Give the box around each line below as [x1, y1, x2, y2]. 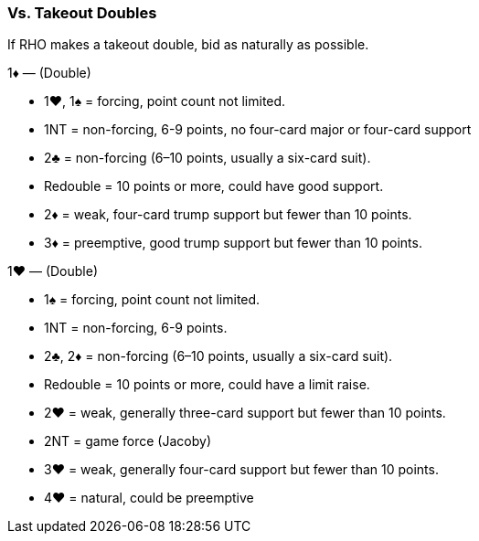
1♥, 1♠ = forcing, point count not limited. [44, 93, 286, 110]
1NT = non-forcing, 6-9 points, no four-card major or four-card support [44, 122, 472, 138]
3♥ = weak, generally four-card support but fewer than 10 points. [44, 461, 439, 478]
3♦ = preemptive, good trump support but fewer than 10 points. [44, 235, 422, 251]
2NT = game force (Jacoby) [44, 433, 211, 450]
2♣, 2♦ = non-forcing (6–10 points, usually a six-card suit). [44, 348, 393, 365]
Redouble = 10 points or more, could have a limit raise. [44, 377, 370, 393]
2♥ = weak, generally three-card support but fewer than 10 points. [44, 405, 446, 421]
